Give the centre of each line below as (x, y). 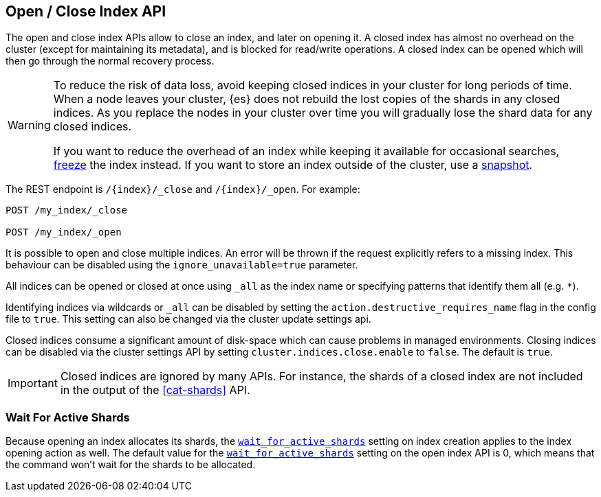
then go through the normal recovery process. (110, 61)
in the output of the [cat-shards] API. (155, 390)
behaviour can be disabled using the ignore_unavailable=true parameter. (182, 265)
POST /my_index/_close (67, 210)
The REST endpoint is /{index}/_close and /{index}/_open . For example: (183, 189)
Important (33, 383)
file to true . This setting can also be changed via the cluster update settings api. (188, 319)
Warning (29, 125)
